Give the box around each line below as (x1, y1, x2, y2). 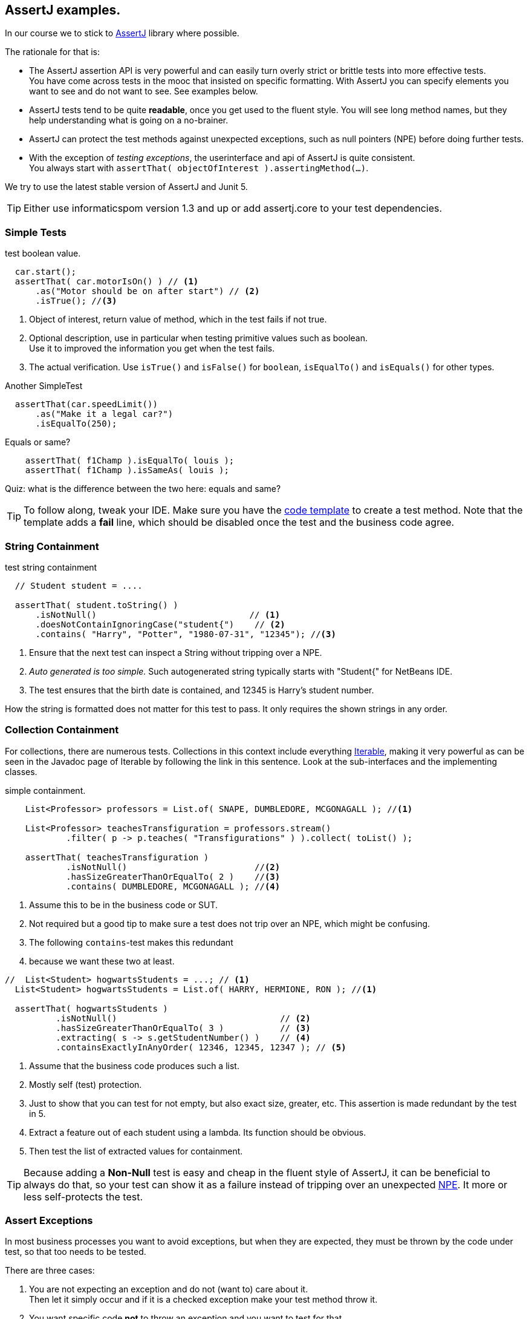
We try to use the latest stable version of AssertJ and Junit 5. (5, 182, 248, 192)
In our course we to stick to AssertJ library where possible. (5, 28, 239, 39)
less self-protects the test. (24, 1190, 143, 1203)
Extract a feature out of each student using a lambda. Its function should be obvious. (29, 1127, 366, 1137)
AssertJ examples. (5, 2, 121, 18)
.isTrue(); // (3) (35, 296, 117, 306)
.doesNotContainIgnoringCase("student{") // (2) (35, 619, 285, 629)
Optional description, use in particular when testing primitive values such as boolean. (29, 333, 368, 344)
